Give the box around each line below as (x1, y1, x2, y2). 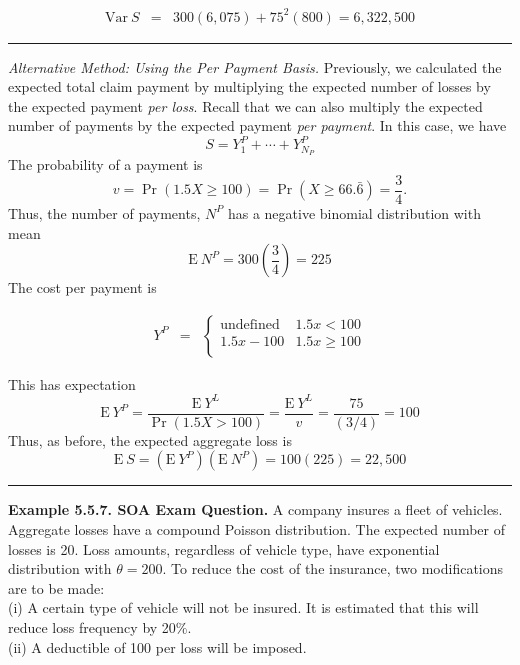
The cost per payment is (8, 277, 157, 298)
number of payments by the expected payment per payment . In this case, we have (8, 115, 507, 136)
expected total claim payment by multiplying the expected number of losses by (8, 76, 491, 97)
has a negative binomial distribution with (227, 202, 481, 223)
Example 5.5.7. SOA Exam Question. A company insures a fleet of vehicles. (8, 499, 503, 520)
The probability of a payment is (8, 154, 203, 175)
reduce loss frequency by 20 (8, 617, 176, 638)
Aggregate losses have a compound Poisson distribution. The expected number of (8, 519, 505, 540)
